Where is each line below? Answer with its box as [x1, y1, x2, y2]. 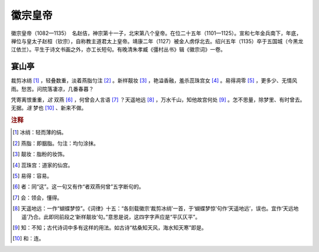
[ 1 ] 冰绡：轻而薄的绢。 [12, 129, 67, 136]
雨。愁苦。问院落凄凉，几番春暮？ [11, 85, 94, 92]
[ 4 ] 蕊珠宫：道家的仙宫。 [12, 161, 73, 169]
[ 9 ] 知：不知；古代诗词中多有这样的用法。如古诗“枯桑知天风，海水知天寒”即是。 [12, 224, 207, 231]
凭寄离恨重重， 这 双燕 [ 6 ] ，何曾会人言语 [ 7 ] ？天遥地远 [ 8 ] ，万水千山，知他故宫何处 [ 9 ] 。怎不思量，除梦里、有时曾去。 [11, 96, 305, 104]
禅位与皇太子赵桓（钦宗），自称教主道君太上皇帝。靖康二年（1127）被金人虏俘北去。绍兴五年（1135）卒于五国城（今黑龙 [11, 37, 304, 44]
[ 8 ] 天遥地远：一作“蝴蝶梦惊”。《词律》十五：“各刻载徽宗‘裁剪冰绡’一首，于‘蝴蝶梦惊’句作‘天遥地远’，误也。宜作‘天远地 [12, 205, 299, 212]
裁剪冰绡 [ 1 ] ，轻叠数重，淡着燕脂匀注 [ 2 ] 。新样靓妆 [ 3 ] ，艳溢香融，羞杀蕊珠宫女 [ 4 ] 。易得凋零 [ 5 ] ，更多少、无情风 [11, 77, 298, 84]
